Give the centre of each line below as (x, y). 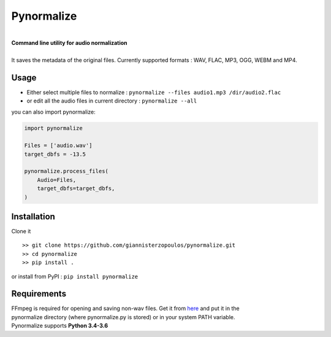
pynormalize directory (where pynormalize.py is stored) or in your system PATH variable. (123, 317)
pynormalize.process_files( (66, 171)
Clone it (21, 231)
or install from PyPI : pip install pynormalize (75, 276)
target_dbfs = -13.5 (55, 154)
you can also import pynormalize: (53, 112)
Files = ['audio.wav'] (58, 145)
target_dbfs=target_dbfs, (76, 188)
